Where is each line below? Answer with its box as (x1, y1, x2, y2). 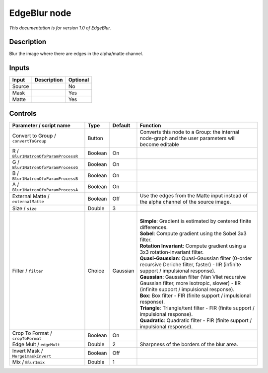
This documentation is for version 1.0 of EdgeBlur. (9, 25, 111, 31)
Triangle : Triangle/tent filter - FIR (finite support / (139, 304, 255, 311)
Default (112, 122, 131, 129)
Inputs (9, 64, 30, 72)
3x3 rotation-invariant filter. (139, 248, 204, 255)
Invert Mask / (12, 347, 43, 354)
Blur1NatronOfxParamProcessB (12, 176, 78, 181)
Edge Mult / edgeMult (12, 341, 61, 348)
